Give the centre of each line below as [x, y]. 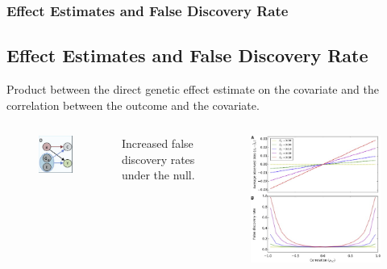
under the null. [158, 175]
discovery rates [158, 159]
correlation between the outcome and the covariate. [133, 105]
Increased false [157, 143]
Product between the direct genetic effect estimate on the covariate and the [193, 89]
